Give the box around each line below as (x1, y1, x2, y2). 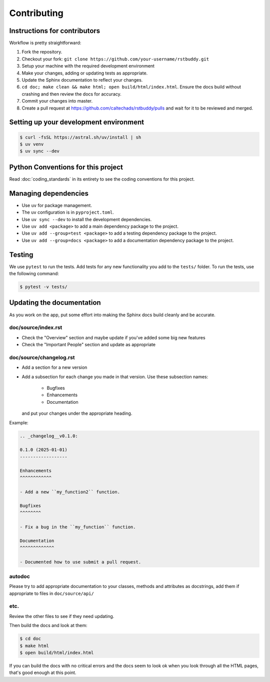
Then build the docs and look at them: (9, 622, 87, 628)
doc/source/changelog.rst (9, 354, 75, 361)
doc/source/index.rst (9, 324, 62, 331)
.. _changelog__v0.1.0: (19, 433, 78, 439)
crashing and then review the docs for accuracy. (21, 91, 122, 97)
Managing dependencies (9, 189, 89, 198)
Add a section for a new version (21, 364, 87, 370)
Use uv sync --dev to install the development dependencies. (21, 216, 152, 222)
